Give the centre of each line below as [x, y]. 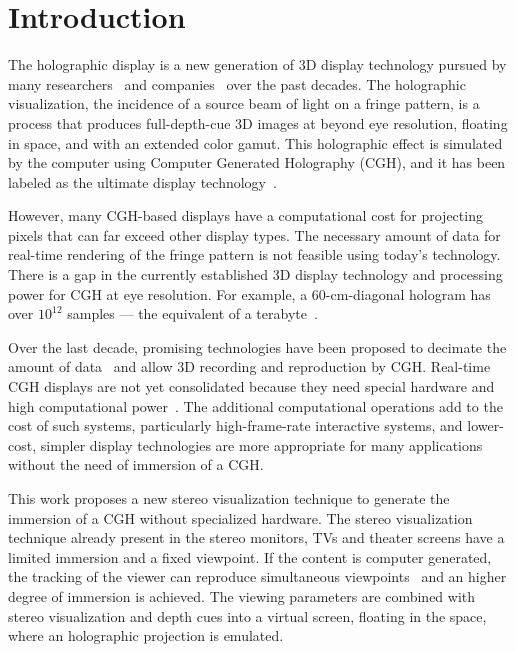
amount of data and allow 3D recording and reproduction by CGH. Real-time [249, 366]
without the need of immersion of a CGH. [136, 464]
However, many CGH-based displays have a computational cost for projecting [245, 215]
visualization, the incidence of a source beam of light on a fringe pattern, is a [244, 103]
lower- [485, 425]
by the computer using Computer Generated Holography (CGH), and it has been [257, 162]
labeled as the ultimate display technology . [142, 181]
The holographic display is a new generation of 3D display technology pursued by [257, 64]
